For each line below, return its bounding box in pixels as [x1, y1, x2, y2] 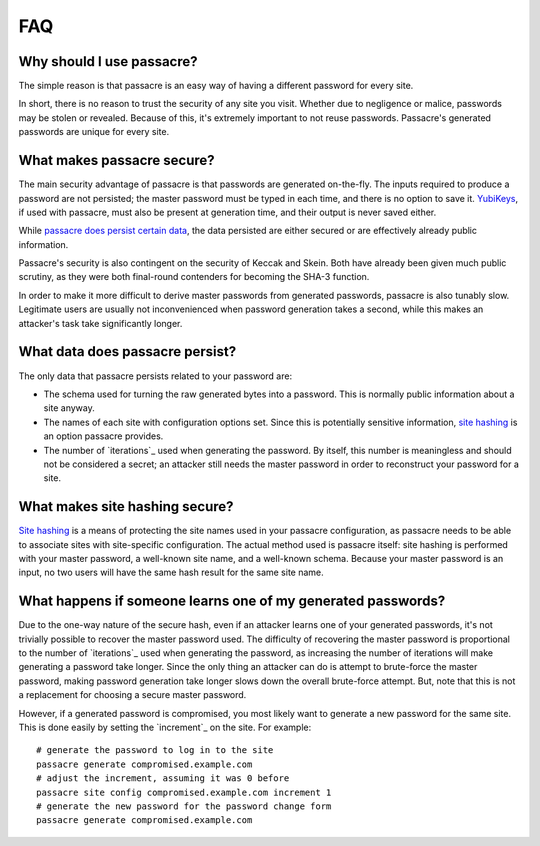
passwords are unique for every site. [18, 126, 170, 138]
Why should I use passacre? [18, 53, 199, 70]
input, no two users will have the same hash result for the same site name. [18, 566, 324, 579]
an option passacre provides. [43, 430, 164, 442]
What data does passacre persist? [18, 343, 237, 360]
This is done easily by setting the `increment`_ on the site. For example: [18, 721, 312, 734]
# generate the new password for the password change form [36, 800, 332, 812]
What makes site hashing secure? [18, 498, 234, 515]
